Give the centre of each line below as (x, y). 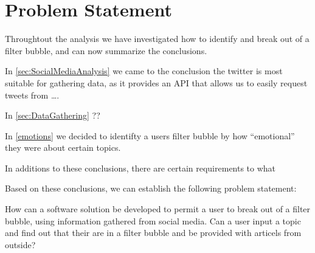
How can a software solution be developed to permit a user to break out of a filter (158, 209)
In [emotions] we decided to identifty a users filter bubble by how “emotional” (150, 135)
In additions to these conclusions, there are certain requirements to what (140, 168)
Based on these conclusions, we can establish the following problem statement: (151, 188)
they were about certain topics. (63, 147)
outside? (20, 244)
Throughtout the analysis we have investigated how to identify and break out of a (157, 39)
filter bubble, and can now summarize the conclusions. (106, 50)
